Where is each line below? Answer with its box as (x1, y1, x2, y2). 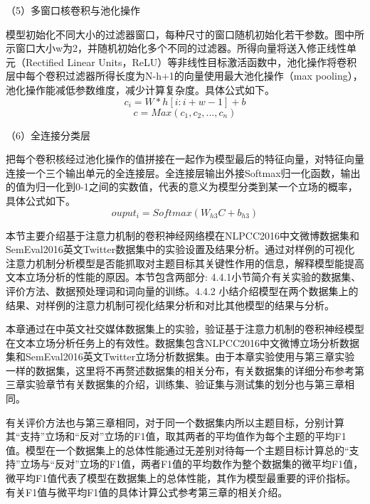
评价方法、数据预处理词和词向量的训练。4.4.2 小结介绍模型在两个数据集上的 (6, 283, 359, 298)
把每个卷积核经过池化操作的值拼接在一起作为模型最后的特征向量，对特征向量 (6, 151, 364, 166)
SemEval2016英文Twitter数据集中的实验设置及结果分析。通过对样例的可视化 (6, 242, 355, 257)
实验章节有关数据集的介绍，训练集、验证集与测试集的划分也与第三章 (25, 377, 344, 392)
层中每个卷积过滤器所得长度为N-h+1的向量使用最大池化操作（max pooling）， (6, 68, 363, 83)
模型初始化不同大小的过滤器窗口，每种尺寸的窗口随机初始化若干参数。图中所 (6, 26, 364, 41)
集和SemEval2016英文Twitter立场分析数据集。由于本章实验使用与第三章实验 (6, 349, 355, 364)
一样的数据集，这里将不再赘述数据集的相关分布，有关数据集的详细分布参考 (6, 363, 354, 377)
